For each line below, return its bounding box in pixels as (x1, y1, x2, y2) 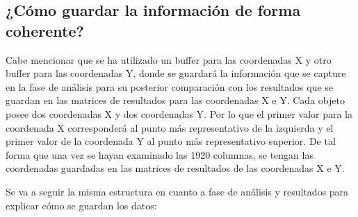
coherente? (6, 19, 84, 41)
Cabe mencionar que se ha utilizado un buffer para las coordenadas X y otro (6, 52, 332, 67)
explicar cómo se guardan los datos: (6, 198, 157, 212)
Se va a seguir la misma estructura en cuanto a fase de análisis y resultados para (6, 184, 349, 198)
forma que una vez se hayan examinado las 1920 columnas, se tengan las (6, 147, 314, 162)
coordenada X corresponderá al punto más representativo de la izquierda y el (6, 120, 334, 134)
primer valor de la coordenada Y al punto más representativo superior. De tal (6, 134, 336, 148)
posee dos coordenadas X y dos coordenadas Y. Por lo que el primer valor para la (6, 106, 352, 121)
